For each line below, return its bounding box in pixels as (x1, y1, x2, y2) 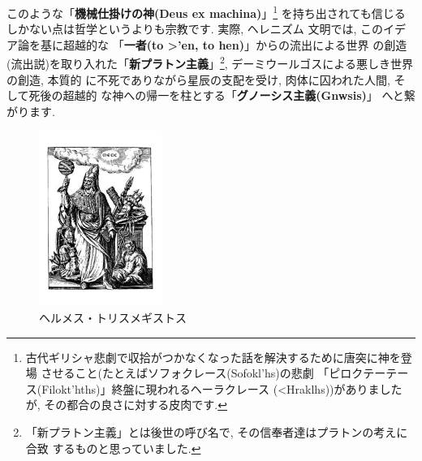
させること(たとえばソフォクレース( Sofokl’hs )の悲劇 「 (41, 364, 329, 381)
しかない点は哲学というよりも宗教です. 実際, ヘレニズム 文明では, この (6, 20, 384, 37)
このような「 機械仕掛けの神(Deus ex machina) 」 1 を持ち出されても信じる (6, 2, 406, 21)
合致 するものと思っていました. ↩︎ (25, 439, 201, 456)
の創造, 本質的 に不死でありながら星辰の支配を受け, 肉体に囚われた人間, (6, 71, 390, 88)
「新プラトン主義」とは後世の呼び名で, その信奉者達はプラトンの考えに (25, 423, 408, 440)
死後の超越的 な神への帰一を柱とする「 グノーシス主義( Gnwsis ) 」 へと (28, 87, 404, 104)
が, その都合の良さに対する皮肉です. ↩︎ (25, 396, 227, 413)
